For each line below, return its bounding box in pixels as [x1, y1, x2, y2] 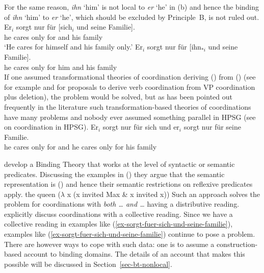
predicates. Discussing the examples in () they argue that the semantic [4, 168, 225, 179]
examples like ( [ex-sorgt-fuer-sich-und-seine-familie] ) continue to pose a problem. [4, 229, 255, 239]
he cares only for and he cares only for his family [4, 141, 157, 152]
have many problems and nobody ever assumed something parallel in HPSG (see [4, 111, 256, 122]
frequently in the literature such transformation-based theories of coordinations [4, 101, 251, 112]
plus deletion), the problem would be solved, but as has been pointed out [4, 91, 232, 102]
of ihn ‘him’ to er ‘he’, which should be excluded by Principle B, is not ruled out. [4, 11, 259, 22]
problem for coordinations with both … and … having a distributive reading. [4, 198, 240, 209]
